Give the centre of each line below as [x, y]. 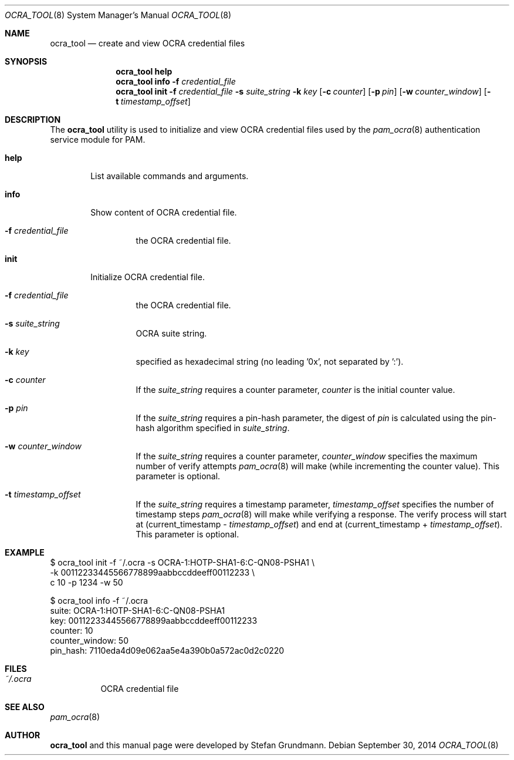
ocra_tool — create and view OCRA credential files [148, 43]
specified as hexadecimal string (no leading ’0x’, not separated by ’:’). [270, 361]
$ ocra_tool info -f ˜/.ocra [99, 601]
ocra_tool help [144, 71]
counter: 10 [72, 630]
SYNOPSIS [26, 61]
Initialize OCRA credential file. [148, 277]
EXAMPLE [25, 552]
